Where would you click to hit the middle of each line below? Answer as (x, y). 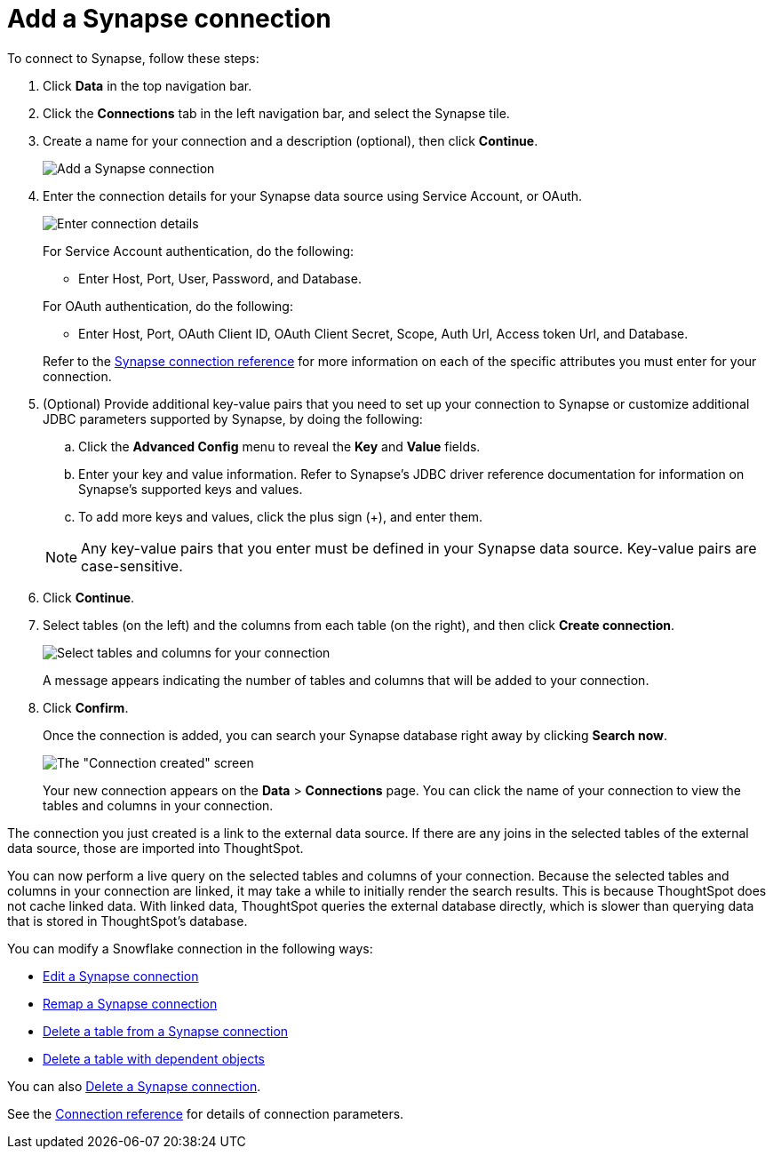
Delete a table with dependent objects (154, 1058)
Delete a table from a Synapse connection (166, 1031)
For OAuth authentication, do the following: (168, 306)
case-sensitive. (132, 566)
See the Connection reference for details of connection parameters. (206, 1113)
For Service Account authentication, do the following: (199, 251)
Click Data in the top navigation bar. (147, 85)
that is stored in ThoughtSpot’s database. (128, 921)
